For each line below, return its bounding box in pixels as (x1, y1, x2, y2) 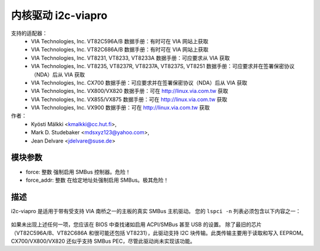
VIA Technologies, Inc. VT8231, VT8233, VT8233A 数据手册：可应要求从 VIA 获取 (31, 54, 231, 62)
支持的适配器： (11, 30, 47, 37)
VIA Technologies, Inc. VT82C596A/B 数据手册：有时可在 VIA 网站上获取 (31, 37, 209, 44)
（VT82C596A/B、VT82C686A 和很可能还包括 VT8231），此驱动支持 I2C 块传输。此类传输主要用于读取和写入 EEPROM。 (11, 229, 307, 236)
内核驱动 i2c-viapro (11, 9, 108, 22)
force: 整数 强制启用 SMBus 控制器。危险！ (25, 168, 131, 175)
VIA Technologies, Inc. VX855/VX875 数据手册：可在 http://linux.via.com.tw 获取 (31, 95, 228, 103)
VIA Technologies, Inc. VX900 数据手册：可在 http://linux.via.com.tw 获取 (31, 104, 210, 111)
